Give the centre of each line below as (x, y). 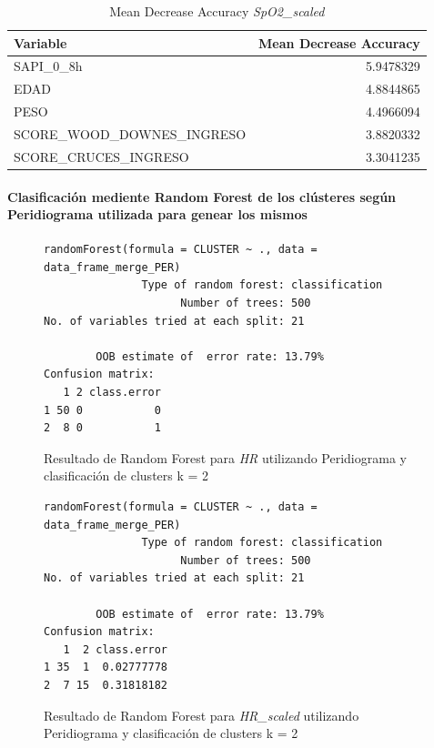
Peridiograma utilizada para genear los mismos (157, 214)
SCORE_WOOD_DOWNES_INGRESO (130, 133)
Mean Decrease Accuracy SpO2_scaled (217, 11)
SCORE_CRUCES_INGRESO (101, 156)
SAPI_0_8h (48, 66)
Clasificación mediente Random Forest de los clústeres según (202, 196)
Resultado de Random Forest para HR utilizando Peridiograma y (225, 457)
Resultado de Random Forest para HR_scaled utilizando (202, 715)
